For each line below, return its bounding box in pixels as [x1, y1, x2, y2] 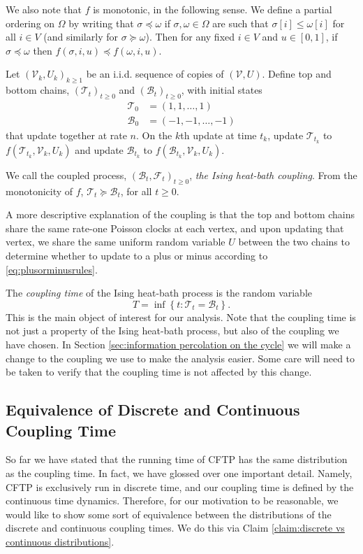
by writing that [68, 15, 134, 30]
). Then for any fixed [145, 29, 235, 44]
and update [75, 142, 124, 157]
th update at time [180, 128, 257, 143]
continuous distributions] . [6, 534, 114, 548]
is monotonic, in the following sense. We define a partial [93, 2, 332, 16]
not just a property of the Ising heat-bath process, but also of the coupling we [6, 323, 339, 338]
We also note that [6, 2, 82, 16]
